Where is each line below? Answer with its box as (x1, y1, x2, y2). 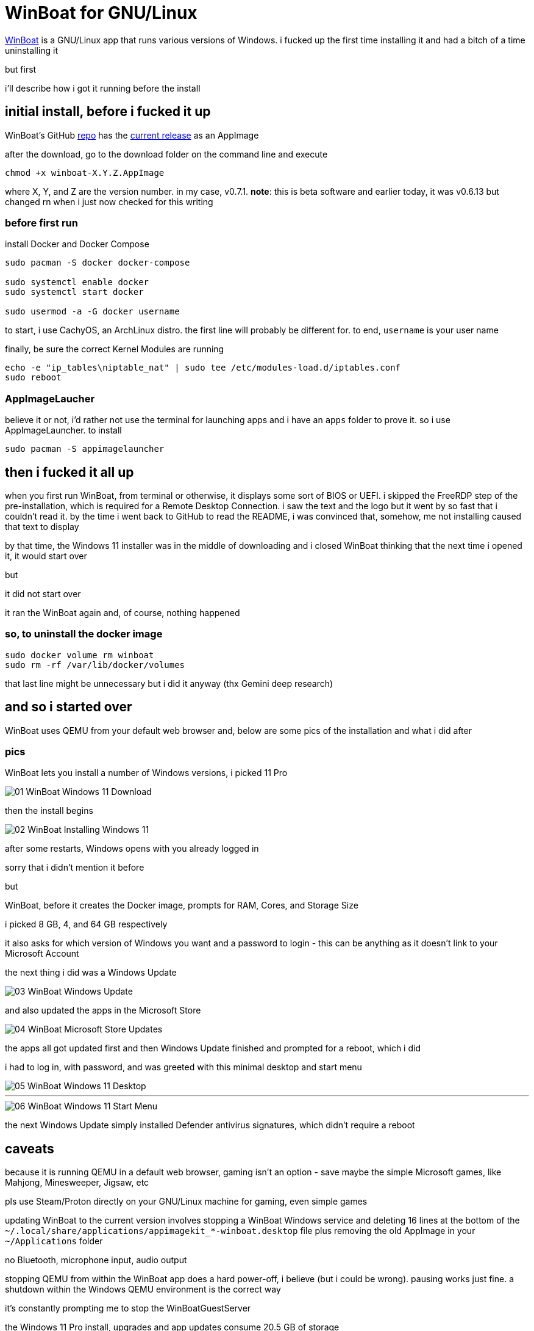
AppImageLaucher (5, 392, 95, 405)
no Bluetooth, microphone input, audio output (5, 1255, 187, 1266)
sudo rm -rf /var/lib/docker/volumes (5, 659, 185, 670)
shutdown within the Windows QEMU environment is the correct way (5, 1284, 281, 1295)
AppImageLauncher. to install (5, 425, 122, 436)
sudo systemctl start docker (5, 287, 144, 297)
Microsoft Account (5, 948, 79, 959)
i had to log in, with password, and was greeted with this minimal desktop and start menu (5, 1062, 362, 1073)
